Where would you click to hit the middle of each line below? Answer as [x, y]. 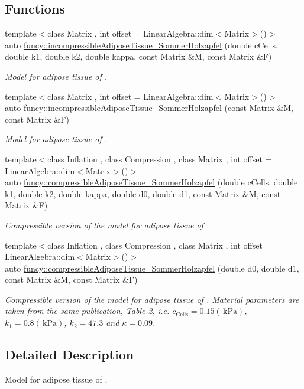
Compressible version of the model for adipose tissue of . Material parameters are [152, 299]
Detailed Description [69, 354]
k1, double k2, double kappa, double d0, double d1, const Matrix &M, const [143, 193]
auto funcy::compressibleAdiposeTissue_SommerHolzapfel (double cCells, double [151, 182]
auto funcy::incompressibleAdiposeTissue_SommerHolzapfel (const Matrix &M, [149, 108]
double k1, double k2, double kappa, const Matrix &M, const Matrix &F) [138, 56]
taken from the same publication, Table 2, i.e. [87, 311]
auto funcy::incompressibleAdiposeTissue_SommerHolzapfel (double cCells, [141, 45]
